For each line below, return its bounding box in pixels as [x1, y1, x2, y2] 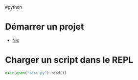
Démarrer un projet [5, 21, 84, 32]
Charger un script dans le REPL [5, 55, 134, 65]
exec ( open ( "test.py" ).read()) [5, 70, 67, 75]
